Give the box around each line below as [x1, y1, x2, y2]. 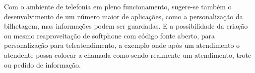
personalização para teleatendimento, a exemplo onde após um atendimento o [4, 40, 240, 50]
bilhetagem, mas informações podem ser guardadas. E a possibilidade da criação [4, 21, 248, 31]
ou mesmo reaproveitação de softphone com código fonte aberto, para [4, 30, 215, 40]
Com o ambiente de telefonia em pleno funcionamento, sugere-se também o [4, 1, 232, 11]
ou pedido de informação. [4, 59, 81, 70]
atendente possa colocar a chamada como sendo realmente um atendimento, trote [4, 49, 252, 60]
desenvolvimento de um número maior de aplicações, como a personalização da [4, 11, 243, 21]
